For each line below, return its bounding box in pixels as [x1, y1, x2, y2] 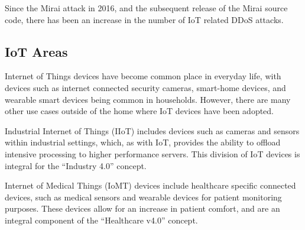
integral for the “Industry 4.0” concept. [5, 159, 147, 171]
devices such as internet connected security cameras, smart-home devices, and [5, 81, 286, 93]
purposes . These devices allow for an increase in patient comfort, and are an [5, 202, 280, 215]
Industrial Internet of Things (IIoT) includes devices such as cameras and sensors [5, 124, 300, 137]
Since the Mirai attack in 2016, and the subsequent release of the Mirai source [5, 2, 288, 14]
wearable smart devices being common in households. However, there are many [5, 93, 291, 105]
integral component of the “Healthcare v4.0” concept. [5, 213, 198, 226]
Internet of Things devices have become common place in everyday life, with [5, 70, 281, 82]
